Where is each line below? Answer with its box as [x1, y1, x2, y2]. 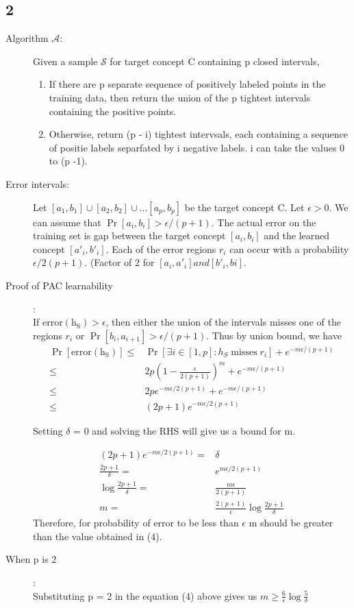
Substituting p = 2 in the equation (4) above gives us [33, 588, 257, 603]
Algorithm [5, 31, 49, 45]
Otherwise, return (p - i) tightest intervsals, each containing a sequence [49, 127, 348, 141]
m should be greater [249, 515, 333, 530]
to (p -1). [49, 154, 88, 168]
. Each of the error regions [105, 241, 216, 256]
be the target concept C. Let [184, 199, 305, 214]
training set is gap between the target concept [33, 228, 226, 243]
